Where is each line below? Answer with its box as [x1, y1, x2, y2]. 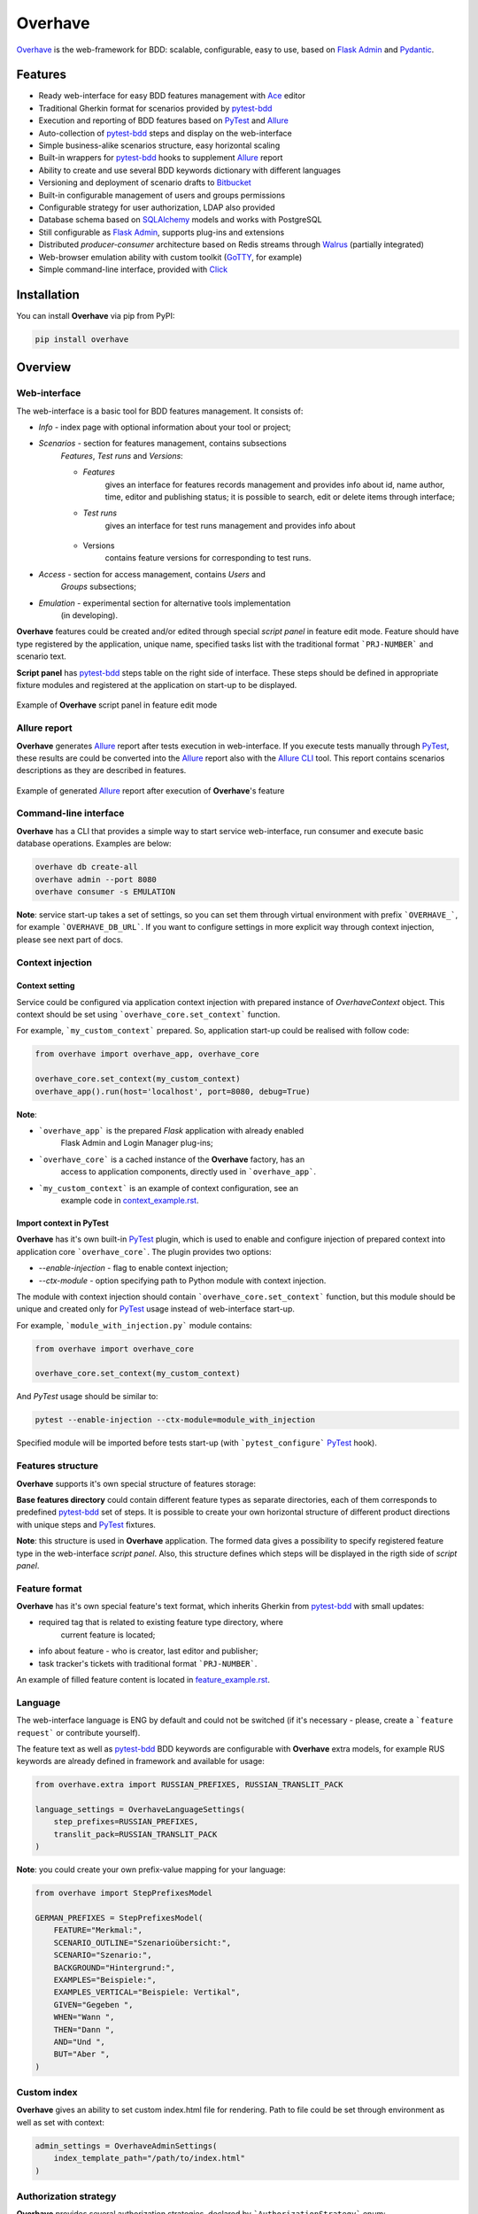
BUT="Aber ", [53, 2049, 111, 2059]
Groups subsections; [60, 581, 137, 592]
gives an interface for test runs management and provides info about [104, 520, 356, 530]
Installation [16, 287, 80, 302]
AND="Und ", [53, 2037, 106, 2047]
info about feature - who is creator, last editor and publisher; [38, 1645, 258, 1656]
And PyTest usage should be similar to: [16, 1391, 158, 1402]
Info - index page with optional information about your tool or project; [38, 422, 291, 432]
